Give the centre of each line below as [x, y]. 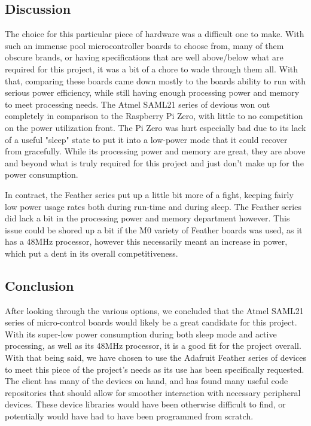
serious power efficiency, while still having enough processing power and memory [152, 92]
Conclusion [39, 285]
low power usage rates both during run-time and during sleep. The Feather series [153, 206]
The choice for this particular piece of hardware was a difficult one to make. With [155, 34]
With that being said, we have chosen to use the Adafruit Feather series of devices [155, 357]
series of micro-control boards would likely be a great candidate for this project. [151, 322]
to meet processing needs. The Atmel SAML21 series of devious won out [138, 104]
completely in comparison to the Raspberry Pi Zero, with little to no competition [154, 116]
